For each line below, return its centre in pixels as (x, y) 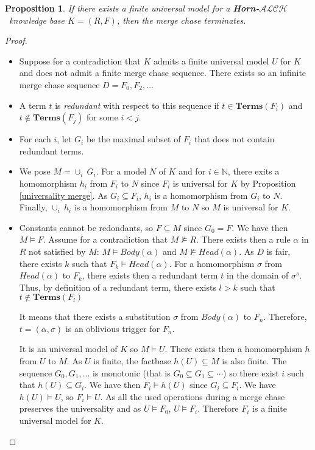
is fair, (278, 251)
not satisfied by (57, 251)
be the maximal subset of (133, 139)
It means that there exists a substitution (95, 317)
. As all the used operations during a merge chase (193, 396)
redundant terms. (51, 151)
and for (192, 171)
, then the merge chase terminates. (181, 20)
